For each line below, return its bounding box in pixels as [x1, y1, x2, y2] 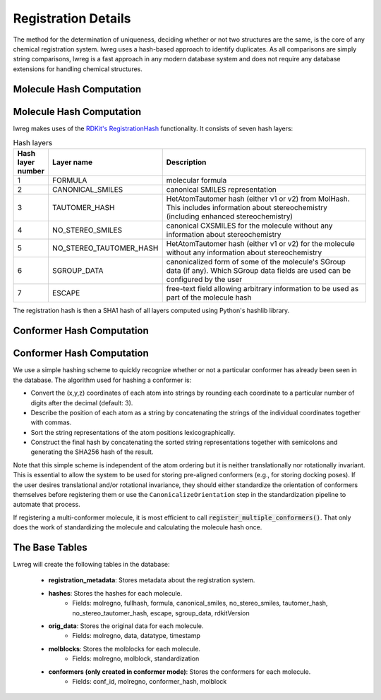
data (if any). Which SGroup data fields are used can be [166, 266, 351, 276]
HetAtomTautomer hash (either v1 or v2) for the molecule [166, 239, 356, 249]
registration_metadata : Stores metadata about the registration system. [48, 576, 255, 584]
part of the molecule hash [166, 293, 252, 302]
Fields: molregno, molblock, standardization [72, 654, 200, 663]
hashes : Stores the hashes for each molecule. [48, 589, 183, 597]
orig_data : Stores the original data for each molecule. [48, 622, 204, 630]
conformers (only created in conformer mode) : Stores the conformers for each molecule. [48, 667, 311, 676]
